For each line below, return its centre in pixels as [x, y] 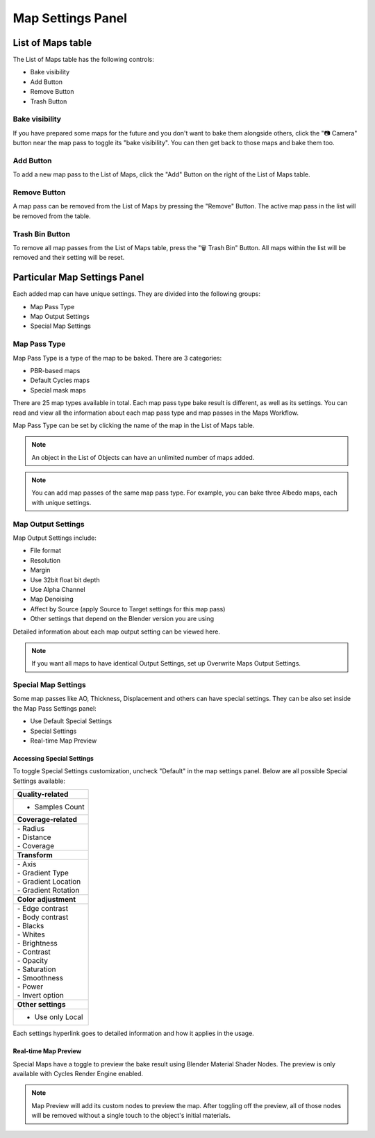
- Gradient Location [49, 882]
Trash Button [49, 101]
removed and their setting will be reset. [69, 258]
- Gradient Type [43, 873]
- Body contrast [43, 917]
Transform [35, 855]
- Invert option [40, 996]
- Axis [27, 864]
